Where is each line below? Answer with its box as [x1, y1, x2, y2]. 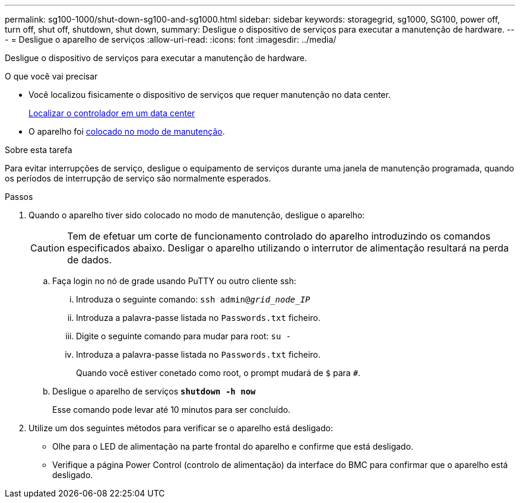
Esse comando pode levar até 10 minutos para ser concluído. [52, 405, 291, 415]
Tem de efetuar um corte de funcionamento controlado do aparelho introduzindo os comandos [67, 230, 491, 242]
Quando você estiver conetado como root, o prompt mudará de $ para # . [76, 368, 361, 378]
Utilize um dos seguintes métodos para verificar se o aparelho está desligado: [28, 423, 333, 433]
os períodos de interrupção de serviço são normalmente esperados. [5, 173, 271, 183]
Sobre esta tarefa [5, 145, 72, 155]
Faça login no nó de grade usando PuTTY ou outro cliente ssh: [52, 276, 297, 286]
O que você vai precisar [5, 71, 98, 81]
